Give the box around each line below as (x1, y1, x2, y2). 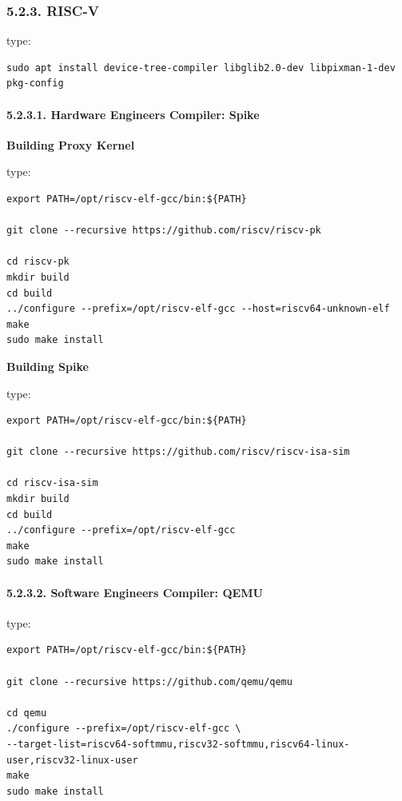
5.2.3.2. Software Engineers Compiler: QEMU (6, 584, 263, 600)
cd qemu (6, 707, 47, 719)
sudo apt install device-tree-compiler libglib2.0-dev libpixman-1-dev (6, 62, 396, 74)
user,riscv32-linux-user (6, 754, 138, 766)
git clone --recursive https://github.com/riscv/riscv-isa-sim (6, 446, 350, 458)
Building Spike (6, 357, 89, 374)
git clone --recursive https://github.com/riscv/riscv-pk (6, 225, 321, 237)
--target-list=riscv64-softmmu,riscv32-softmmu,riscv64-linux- (6, 739, 350, 750)
